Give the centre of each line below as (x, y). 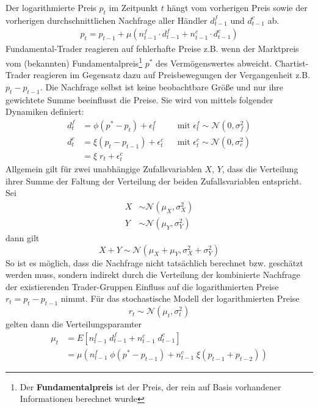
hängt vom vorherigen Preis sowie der (237, 7)
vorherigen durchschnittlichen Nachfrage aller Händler (107, 20)
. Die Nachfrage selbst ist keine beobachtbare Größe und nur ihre (162, 86)
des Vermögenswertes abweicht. (214, 63)
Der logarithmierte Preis (51, 7)
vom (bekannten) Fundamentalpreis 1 (74, 62)
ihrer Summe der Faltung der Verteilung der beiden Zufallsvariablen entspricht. (154, 180)
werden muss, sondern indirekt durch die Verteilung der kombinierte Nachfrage (153, 275)
